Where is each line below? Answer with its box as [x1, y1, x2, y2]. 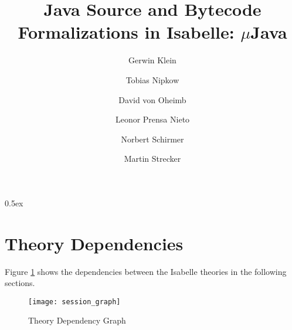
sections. [5, 277, 35, 289]
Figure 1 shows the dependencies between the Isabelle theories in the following [5, 265, 287, 277]
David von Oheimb [118, 93, 186, 106]
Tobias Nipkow [125, 73, 179, 86]
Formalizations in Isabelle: [18, 20, 235, 44]
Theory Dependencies [5, 231, 184, 255]
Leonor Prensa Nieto [115, 113, 190, 125]
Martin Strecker [124, 152, 181, 165]
